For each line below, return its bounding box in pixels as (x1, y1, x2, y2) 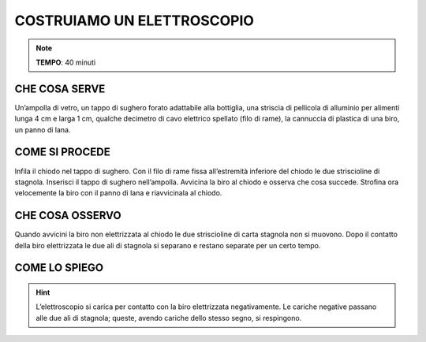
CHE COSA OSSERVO (14, 209, 121, 222)
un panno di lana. (14, 125, 71, 134)
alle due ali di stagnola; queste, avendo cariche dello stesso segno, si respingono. (35, 313, 302, 322)
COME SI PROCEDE (14, 146, 110, 159)
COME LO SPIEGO (14, 261, 104, 275)
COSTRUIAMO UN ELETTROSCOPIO (14, 12, 254, 29)
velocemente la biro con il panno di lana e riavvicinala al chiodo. (14, 188, 222, 198)
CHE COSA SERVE (14, 82, 106, 95)
